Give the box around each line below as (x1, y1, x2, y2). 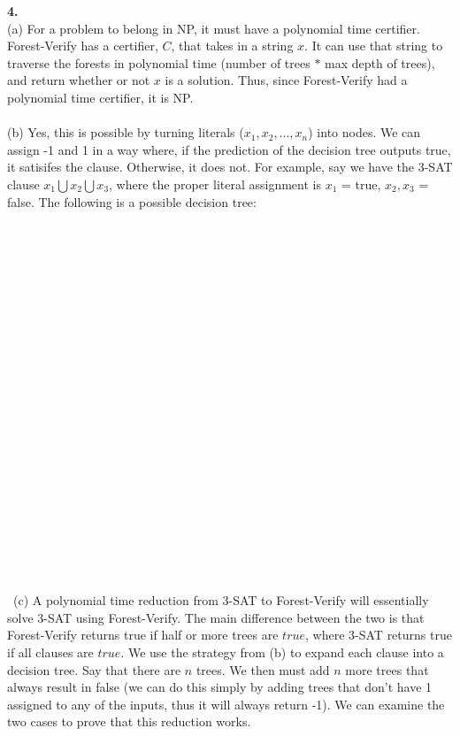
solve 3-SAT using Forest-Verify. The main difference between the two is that (7, 608, 425, 626)
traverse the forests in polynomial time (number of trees (7, 53, 310, 72)
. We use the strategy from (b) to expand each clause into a (120, 642, 444, 661)
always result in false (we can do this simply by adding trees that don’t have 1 (7, 678, 433, 696)
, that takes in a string (171, 36, 294, 55)
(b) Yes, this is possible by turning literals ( (7, 123, 244, 142)
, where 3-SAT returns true (305, 625, 452, 644)
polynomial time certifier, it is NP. (7, 88, 194, 106)
